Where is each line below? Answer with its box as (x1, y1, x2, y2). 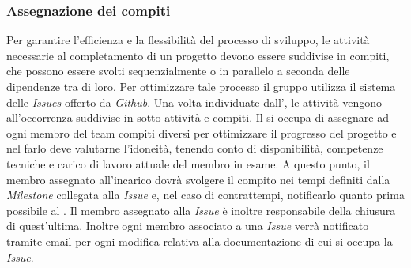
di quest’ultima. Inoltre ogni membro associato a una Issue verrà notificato (6, 217, 369, 234)
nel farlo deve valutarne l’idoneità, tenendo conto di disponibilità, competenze (6, 140, 383, 157)
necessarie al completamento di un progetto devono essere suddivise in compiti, (6, 47, 390, 63)
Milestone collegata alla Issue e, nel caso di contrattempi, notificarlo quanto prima (6, 187, 405, 203)
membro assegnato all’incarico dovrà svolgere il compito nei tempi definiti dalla (6, 171, 390, 187)
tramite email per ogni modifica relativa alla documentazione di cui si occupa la (6, 232, 393, 249)
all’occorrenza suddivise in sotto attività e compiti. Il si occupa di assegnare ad (6, 109, 389, 126)
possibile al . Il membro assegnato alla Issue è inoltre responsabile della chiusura (6, 202, 396, 218)
